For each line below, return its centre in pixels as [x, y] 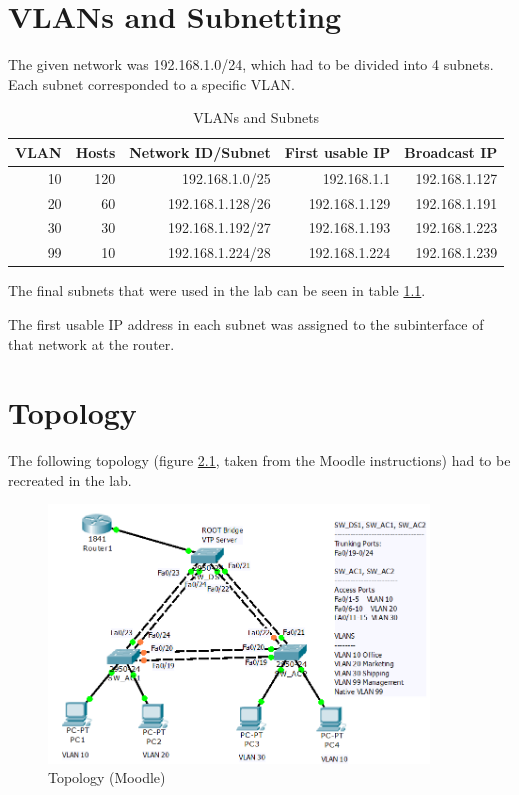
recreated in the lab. [70, 479]
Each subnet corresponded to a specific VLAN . [151, 83]
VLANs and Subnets [256, 117]
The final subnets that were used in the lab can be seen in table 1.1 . [217, 290]
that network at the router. [91, 343]
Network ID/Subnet [200, 151]
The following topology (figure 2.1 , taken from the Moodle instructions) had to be [259, 460]
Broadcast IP [451, 151]
